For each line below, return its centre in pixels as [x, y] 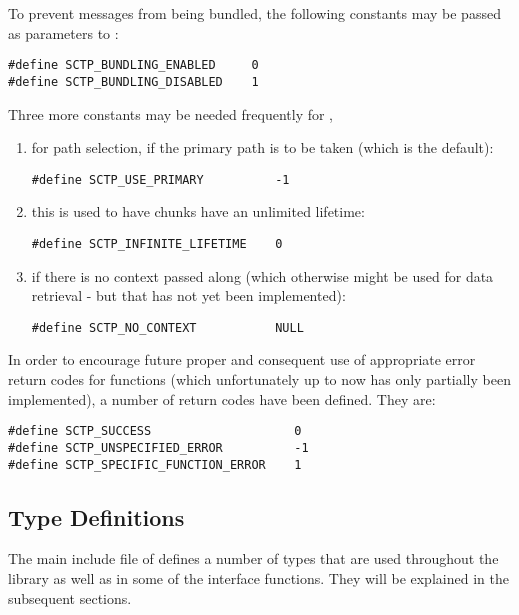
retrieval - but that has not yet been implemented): [188, 295]
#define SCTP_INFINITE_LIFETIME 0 [157, 243]
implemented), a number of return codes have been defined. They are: [222, 398]
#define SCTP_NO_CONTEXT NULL [167, 327]
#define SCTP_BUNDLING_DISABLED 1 [133, 81]
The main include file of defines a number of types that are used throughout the [253, 558]
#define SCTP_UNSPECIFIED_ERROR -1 [158, 447]
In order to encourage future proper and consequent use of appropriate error [242, 359]
